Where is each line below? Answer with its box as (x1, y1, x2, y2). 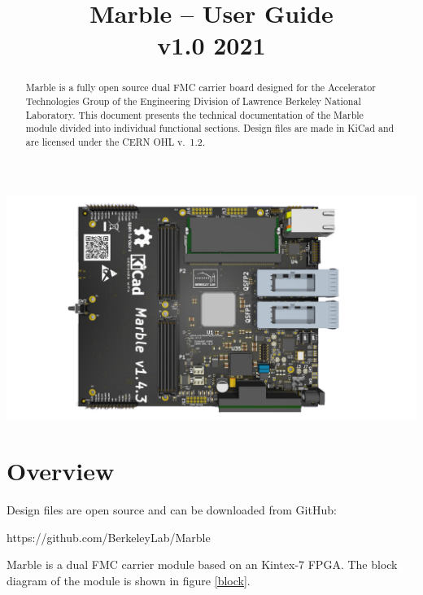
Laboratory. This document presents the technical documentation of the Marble (25, 107, 364, 121)
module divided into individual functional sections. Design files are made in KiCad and (25, 121, 395, 135)
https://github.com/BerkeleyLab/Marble (7, 528, 211, 545)
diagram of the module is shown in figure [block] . (7, 571, 251, 588)
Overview (7, 454, 115, 488)
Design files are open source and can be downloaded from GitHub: (7, 501, 337, 518)
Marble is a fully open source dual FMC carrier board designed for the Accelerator (25, 81, 376, 94)
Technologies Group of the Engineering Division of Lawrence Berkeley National (25, 94, 361, 108)
